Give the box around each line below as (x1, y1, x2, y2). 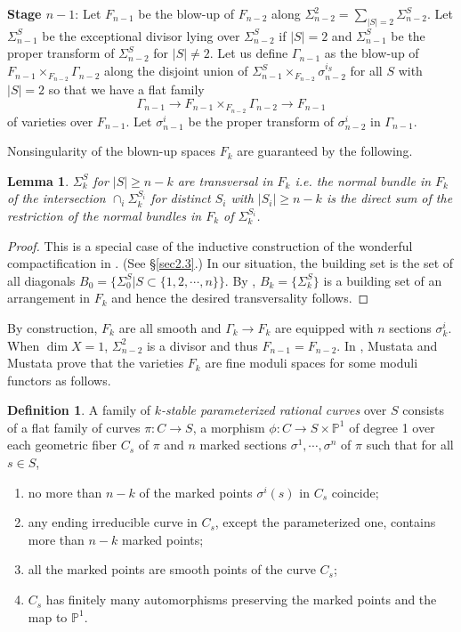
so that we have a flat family (48, 80, 205, 99)
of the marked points (139, 482, 253, 501)
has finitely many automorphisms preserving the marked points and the (45, 590, 437, 609)
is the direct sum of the (326, 189, 453, 207)
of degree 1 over (349, 417, 435, 436)
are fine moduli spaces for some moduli (205, 353, 418, 372)
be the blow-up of (138, 4, 235, 22)
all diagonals (7, 271, 76, 289)
